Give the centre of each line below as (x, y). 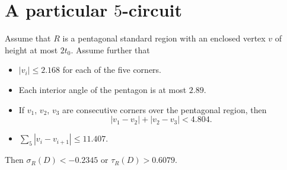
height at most (31, 49)
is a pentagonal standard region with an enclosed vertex (164, 38)
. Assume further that (110, 49)
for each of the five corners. (112, 70)
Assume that (28, 38)
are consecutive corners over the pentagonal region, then (165, 109)
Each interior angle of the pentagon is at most (103, 89)
